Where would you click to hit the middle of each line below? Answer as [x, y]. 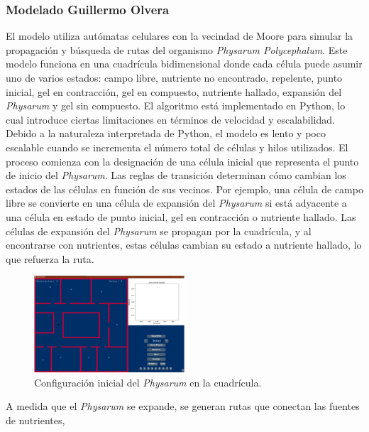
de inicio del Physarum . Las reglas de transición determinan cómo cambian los [176, 175]
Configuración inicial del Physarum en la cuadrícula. [148, 382]
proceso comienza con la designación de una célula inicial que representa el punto [182, 161]
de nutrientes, [35, 420]
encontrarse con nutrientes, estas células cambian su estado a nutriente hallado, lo [184, 245]
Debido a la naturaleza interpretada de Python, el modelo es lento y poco [166, 133]
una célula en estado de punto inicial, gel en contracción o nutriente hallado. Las [181, 216]
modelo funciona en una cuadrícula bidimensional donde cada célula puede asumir [184, 64]
